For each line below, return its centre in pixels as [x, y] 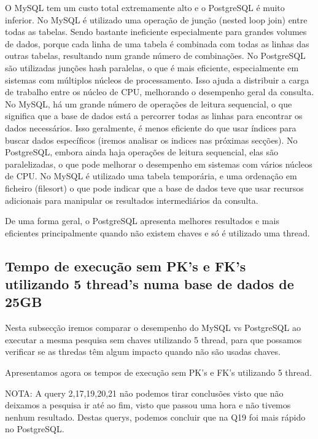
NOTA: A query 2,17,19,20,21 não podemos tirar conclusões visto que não [144, 393]
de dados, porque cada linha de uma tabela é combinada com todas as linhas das [157, 43]
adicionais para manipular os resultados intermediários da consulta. [132, 200]
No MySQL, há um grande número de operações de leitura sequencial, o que [149, 103]
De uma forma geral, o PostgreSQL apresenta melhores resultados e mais [142, 221]
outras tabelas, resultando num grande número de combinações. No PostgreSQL [155, 56]
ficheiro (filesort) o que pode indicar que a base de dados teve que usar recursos [154, 188]
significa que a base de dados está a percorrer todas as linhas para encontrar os [154, 116]
